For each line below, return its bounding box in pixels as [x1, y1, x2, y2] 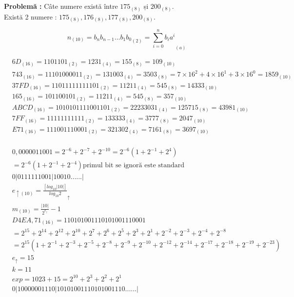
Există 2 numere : [4, 11, 57, 21]
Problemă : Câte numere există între [4, 1, 118, 11]
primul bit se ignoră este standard [83, 162, 185, 169]
